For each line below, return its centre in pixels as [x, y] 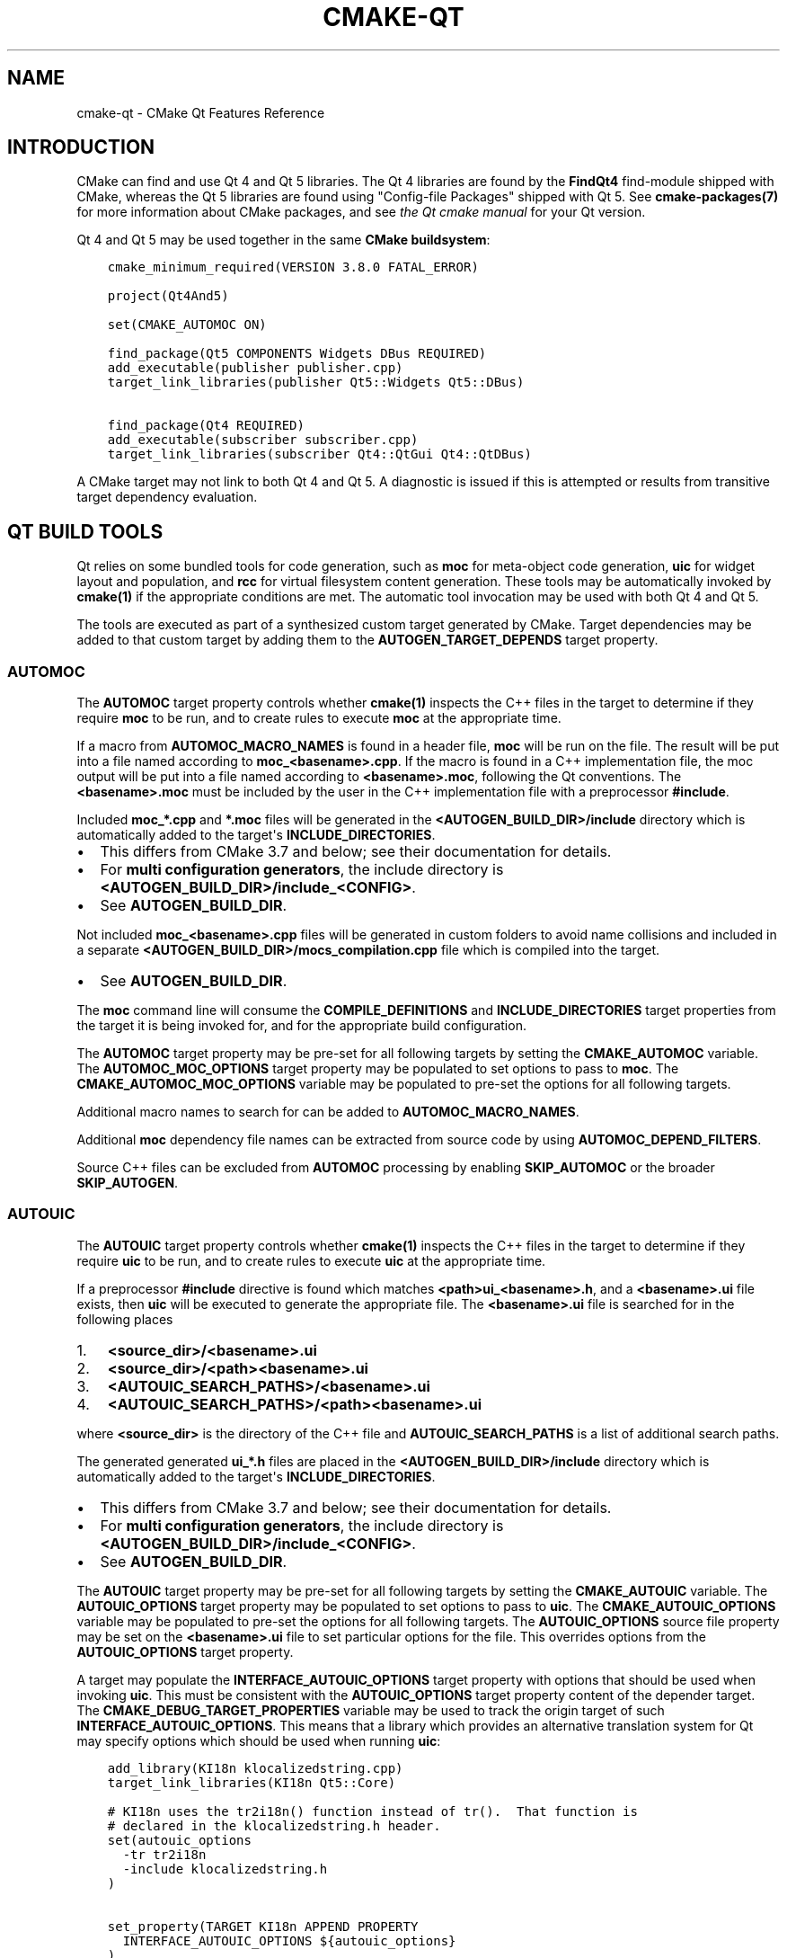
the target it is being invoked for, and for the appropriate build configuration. [301, 1026]
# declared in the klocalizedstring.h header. [274, 1825]
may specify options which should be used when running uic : [259, 1740]
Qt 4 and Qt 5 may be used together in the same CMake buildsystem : [283, 240]
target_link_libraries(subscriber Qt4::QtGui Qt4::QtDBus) [319, 454]
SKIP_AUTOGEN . [128, 1183]
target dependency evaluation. [167, 497]
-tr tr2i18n [164, 1854]
